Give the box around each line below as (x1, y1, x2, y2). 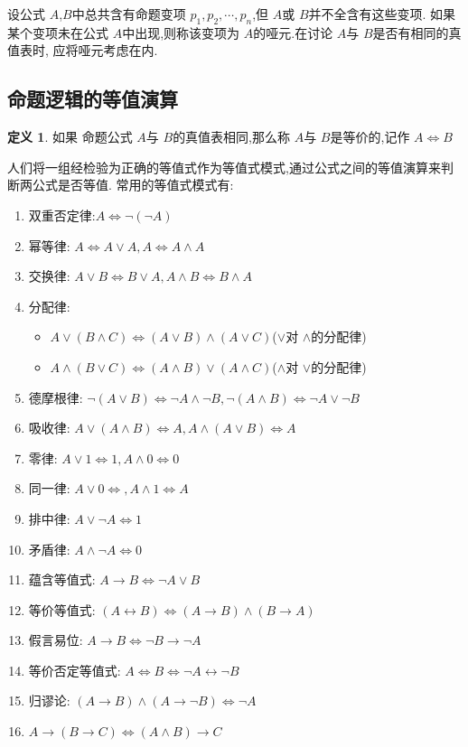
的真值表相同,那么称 (173, 127, 291, 146)
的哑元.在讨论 (253, 23, 333, 42)
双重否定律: (28, 205, 96, 224)
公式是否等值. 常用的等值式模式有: (32, 175, 234, 194)
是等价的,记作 (330, 127, 410, 146)
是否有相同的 (372, 23, 449, 42)
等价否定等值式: (28, 660, 121, 679)
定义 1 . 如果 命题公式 (7, 127, 133, 146)
